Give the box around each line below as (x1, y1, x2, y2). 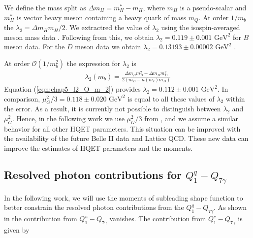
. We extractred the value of (65, 22, 150, 33)
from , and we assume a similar (144, 113, 239, 124)
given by (4, 224, 30, 235)
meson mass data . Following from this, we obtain (4, 32, 154, 42)
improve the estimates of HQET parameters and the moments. (4, 143, 193, 153)
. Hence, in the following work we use (12, 113, 125, 124)
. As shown (214, 202, 247, 212)
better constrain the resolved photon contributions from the (4, 202, 184, 212)
